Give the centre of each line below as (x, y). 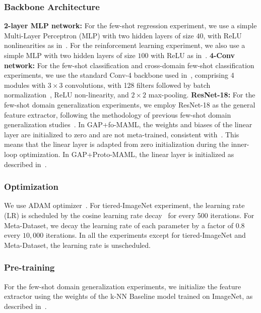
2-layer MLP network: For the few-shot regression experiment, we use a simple (130, 25)
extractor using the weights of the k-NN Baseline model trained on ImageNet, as (128, 296)
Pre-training (29, 267)
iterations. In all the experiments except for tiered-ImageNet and (146, 235)
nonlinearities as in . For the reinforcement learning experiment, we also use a (125, 45)
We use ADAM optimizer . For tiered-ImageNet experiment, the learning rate (124, 205)
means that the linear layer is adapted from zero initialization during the (117, 144)
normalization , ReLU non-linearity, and (67, 95)
